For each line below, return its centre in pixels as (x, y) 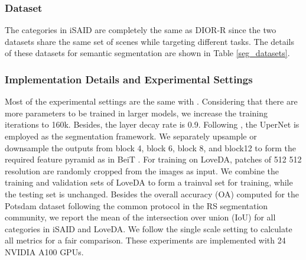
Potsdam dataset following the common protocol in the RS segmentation (136, 205)
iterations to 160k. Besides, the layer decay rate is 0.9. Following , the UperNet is (152, 124)
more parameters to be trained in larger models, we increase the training (136, 113)
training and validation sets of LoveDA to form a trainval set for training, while (149, 182)
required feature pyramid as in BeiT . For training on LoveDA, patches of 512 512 (153, 159)
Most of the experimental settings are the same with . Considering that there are (151, 101)
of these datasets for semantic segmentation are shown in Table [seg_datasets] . (147, 53)
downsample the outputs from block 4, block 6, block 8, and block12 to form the (150, 147)
